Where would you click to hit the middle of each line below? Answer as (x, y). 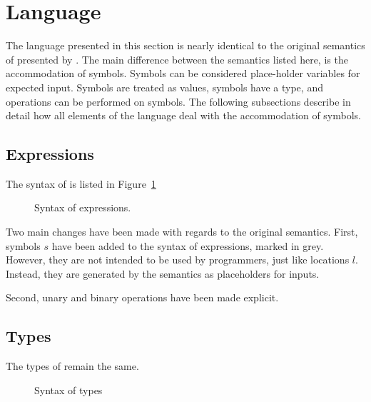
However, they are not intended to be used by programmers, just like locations (178, 260)
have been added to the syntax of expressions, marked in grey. (188, 245)
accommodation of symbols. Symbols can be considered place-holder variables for (183, 73)
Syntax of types (68, 390)
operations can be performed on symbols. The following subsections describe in (178, 101)
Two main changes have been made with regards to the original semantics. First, (182, 232)
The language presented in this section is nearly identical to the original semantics (185, 45)
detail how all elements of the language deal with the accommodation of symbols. (183, 115)
